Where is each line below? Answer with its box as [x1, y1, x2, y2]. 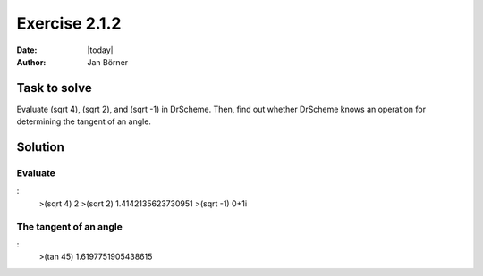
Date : [16, 45, 38, 55]
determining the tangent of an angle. [16, 116, 152, 127]
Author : [16, 56, 47, 67]
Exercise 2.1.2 [16, 13, 122, 33]
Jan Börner [87, 56, 129, 67]
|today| [87, 45, 114, 55]
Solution [16, 139, 64, 155]
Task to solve [16, 80, 93, 96]
